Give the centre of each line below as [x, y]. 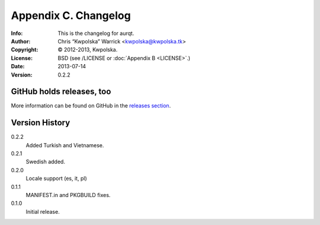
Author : [21, 41]
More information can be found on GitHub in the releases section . [91, 106]
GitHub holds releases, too [61, 92]
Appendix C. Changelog [71, 15]
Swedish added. [45, 162]
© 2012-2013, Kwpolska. [88, 50]
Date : [18, 66]
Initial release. [43, 211]
